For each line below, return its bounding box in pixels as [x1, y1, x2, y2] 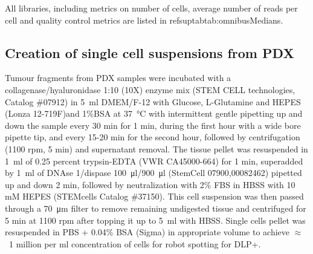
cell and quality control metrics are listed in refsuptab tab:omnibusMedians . [5, 13, 283, 26]
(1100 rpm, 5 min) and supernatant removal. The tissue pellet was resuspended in [5, 142, 308, 155]
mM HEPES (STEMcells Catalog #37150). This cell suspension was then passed [5, 190, 304, 203]
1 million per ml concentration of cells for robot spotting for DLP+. [8, 237, 261, 250]
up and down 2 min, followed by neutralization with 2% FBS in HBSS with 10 [5, 178, 295, 190]
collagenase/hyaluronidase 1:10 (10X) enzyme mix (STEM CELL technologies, [5, 83, 295, 96]
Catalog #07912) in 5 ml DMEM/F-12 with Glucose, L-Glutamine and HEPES [5, 95, 301, 108]
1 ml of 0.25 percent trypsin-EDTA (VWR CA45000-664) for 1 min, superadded [5, 154, 303, 167]
